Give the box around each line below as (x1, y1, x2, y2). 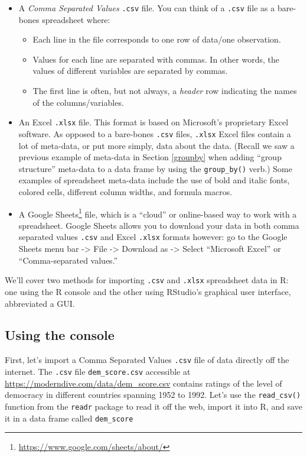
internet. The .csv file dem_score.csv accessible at (5, 365, 191, 377)
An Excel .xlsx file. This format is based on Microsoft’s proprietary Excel (18, 116, 289, 128)
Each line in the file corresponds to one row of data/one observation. (32, 33, 281, 46)
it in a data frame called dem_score (5, 411, 133, 424)
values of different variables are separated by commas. (32, 64, 228, 77)
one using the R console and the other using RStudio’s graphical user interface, (5, 285, 291, 297)
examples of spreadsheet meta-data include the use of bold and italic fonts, (18, 174, 290, 186)
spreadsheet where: (42, 13, 110, 25)
